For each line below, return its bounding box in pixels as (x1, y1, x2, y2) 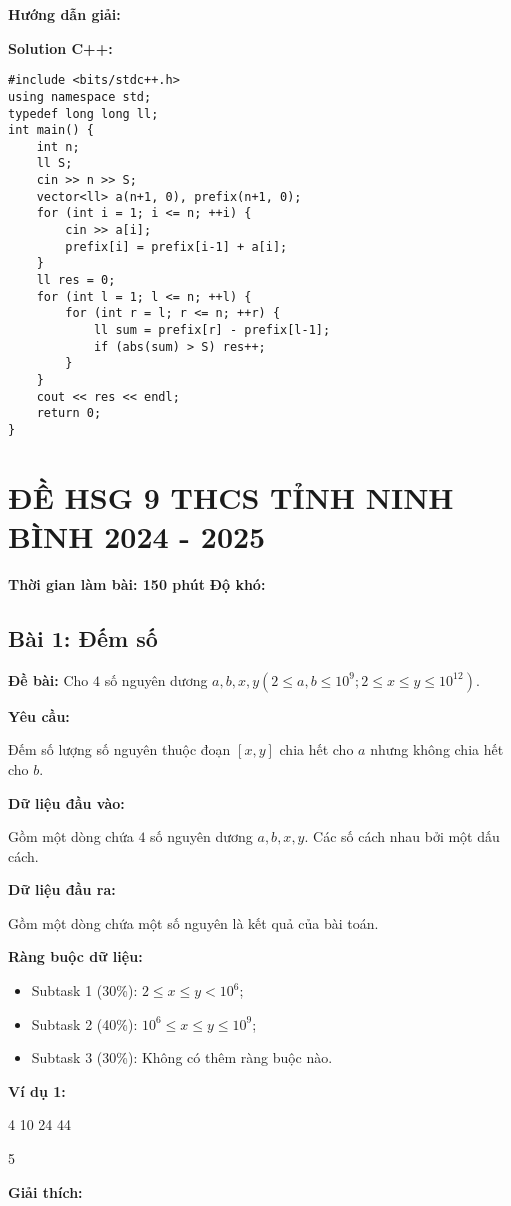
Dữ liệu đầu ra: (8, 879, 116, 900)
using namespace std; (8, 89, 152, 104)
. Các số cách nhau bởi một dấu (304, 826, 500, 847)
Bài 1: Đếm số (8, 622, 158, 653)
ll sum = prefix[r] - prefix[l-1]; (93, 323, 331, 338)
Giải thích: (8, 1181, 83, 1202)
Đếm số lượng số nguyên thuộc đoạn (8, 739, 231, 760)
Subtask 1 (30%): (31, 980, 138, 1001)
